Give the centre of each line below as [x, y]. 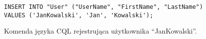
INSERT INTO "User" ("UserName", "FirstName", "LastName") [103, 7]
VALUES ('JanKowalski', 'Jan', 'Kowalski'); [79, 15]
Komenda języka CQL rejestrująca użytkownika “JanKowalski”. [101, 31]
